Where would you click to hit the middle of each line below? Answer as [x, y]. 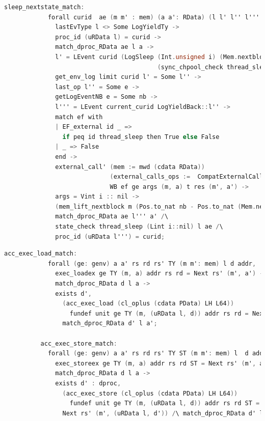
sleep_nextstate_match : [44, 7]
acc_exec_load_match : [41, 254]
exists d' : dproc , [88, 383]
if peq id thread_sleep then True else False [141, 137]
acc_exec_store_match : [79, 343]
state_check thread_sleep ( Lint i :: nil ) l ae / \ [139, 227]
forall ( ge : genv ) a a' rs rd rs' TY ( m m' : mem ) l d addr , [152, 263]
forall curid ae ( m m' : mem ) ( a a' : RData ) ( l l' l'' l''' [154, 17]
